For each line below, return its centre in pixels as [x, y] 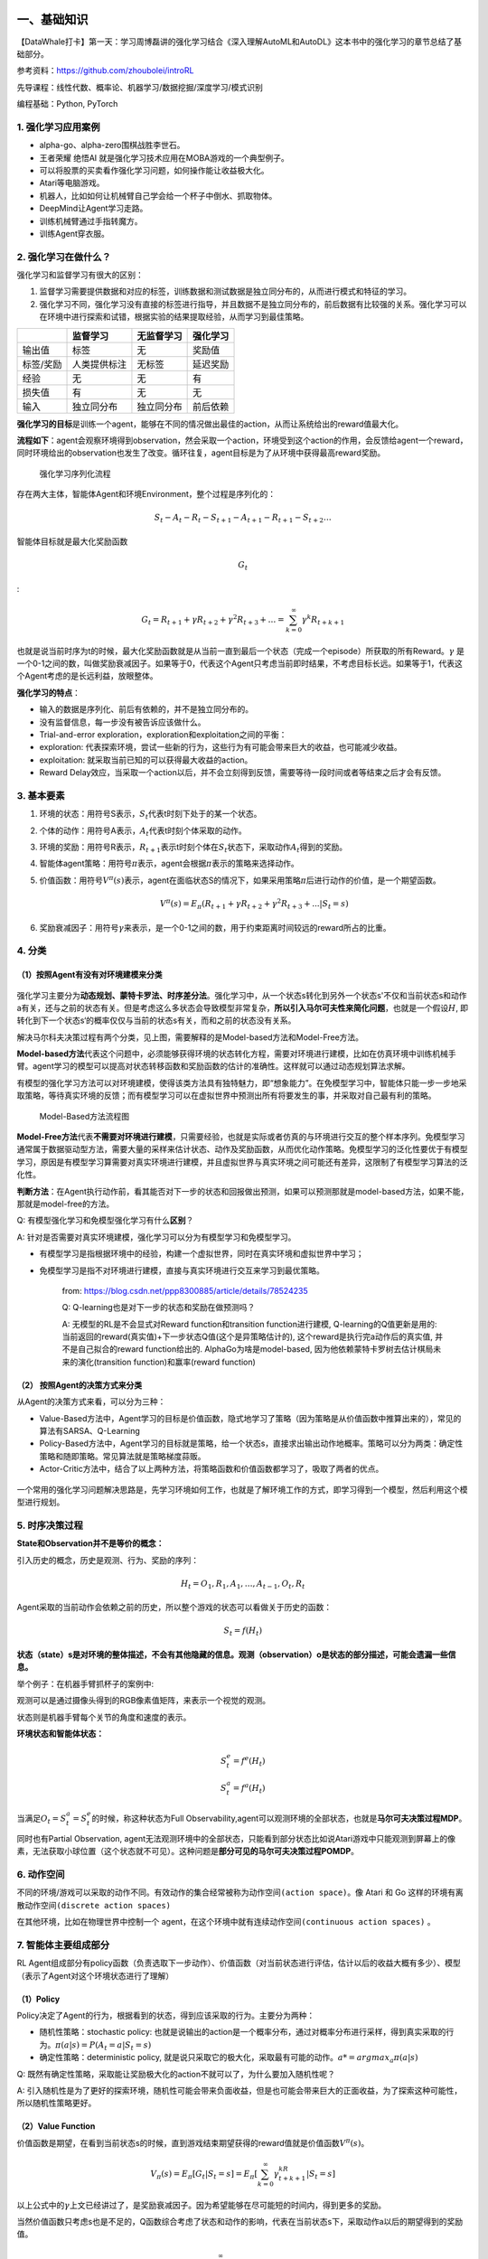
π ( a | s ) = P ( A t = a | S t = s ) [103, 2046]
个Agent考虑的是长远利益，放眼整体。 [87, 676]
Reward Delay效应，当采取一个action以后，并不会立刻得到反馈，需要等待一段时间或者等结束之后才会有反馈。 [243, 773]
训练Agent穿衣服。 [75, 233]
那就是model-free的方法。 [66, 1204]
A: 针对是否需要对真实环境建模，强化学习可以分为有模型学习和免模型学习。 [156, 1237]
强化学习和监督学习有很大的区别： [80, 275]
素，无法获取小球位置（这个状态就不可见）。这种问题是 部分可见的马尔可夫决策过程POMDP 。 [188, 1851]
